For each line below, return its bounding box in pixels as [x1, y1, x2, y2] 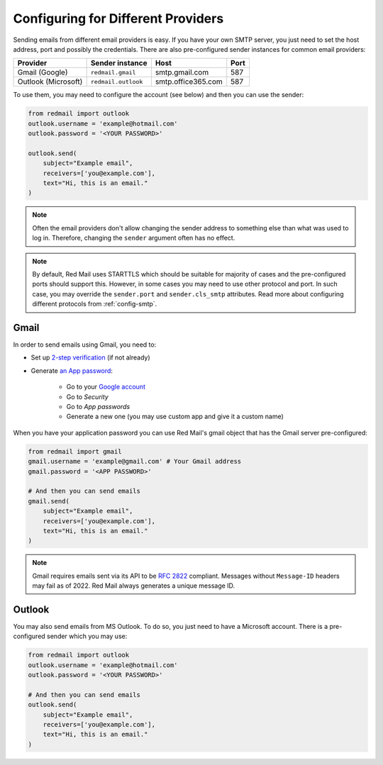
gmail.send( [28, 497, 70, 505]
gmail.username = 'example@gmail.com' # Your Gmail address [28, 457, 242, 466]
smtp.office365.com [155, 77, 223, 86]
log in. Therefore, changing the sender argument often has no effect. [32, 234, 235, 242]
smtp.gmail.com [155, 67, 209, 77]
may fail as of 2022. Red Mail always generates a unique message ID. [32, 581, 235, 590]
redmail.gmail [90, 68, 136, 76]
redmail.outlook [90, 78, 143, 85]
